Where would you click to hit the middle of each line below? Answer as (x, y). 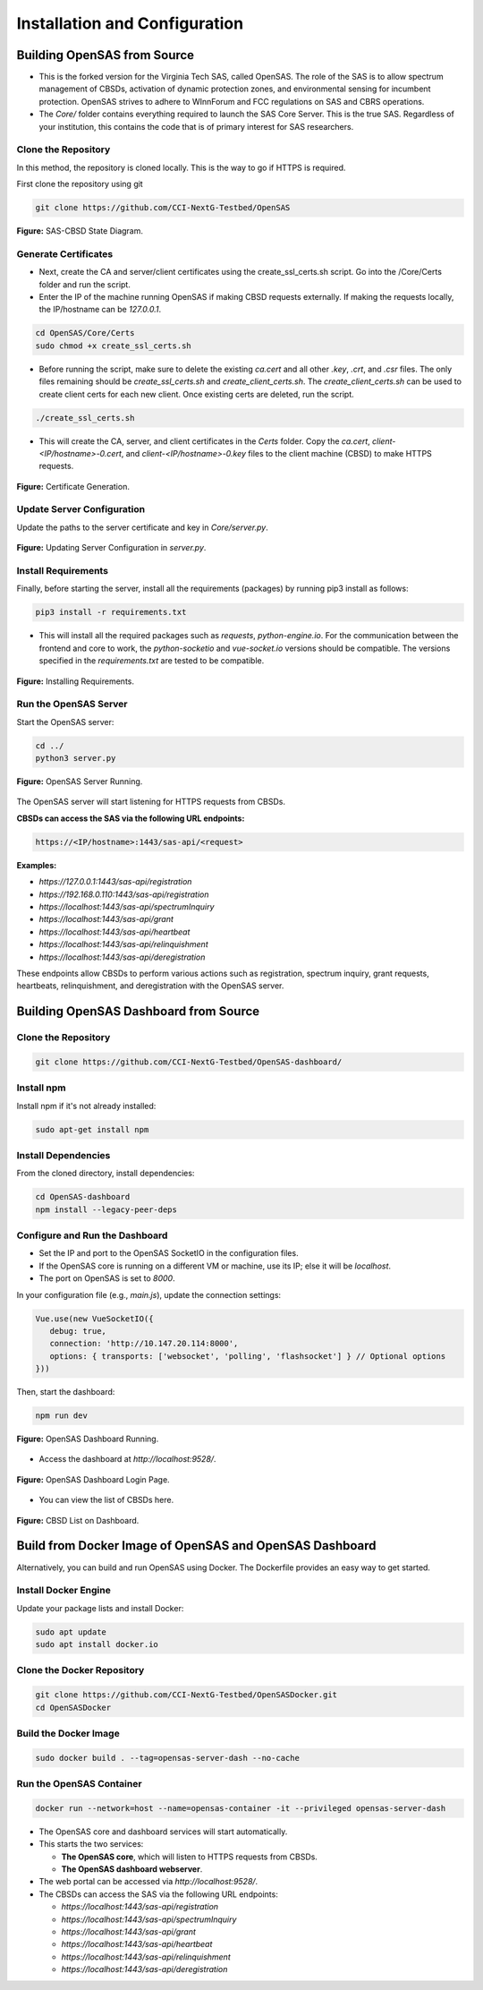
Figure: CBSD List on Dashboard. (78, 1520)
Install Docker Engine (64, 1591)
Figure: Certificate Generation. (73, 486)
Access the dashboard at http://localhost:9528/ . (127, 1459)
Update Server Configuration (81, 509)
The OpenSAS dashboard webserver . (132, 1869)
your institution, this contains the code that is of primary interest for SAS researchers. (196, 126)
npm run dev (62, 1416)
